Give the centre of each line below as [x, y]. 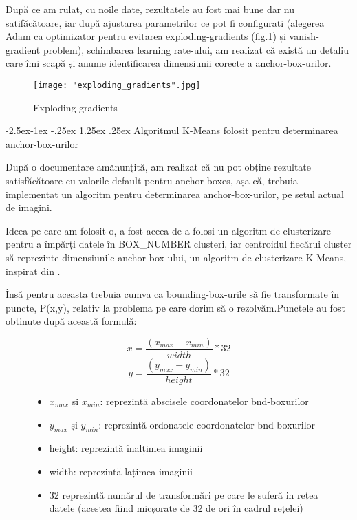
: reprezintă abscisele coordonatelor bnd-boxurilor [204, 401]
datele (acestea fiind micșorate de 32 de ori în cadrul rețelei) [176, 508]
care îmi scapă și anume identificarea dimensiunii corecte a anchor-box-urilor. [169, 63]
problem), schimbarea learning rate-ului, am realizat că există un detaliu [196, 49]
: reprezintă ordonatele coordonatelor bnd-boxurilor [207, 424]
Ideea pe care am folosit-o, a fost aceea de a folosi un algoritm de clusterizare [168, 230]
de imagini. [29, 207]
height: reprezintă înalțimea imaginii [126, 448]
